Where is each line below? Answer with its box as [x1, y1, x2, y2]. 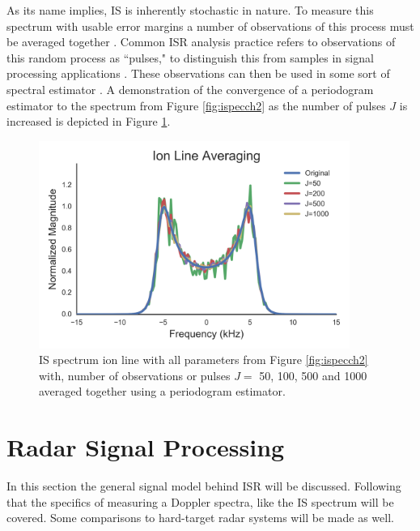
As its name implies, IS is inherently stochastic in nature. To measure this [6, 2, 374, 18]
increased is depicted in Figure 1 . [6, 113, 171, 130]
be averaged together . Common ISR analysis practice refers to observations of [6, 33, 396, 50]
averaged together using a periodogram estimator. [39, 383, 286, 400]
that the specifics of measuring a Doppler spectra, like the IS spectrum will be [6, 493, 394, 510]
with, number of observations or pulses [39, 366, 231, 383]
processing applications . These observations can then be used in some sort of [6, 65, 390, 82]
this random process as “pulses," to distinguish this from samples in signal [6, 49, 374, 66]
